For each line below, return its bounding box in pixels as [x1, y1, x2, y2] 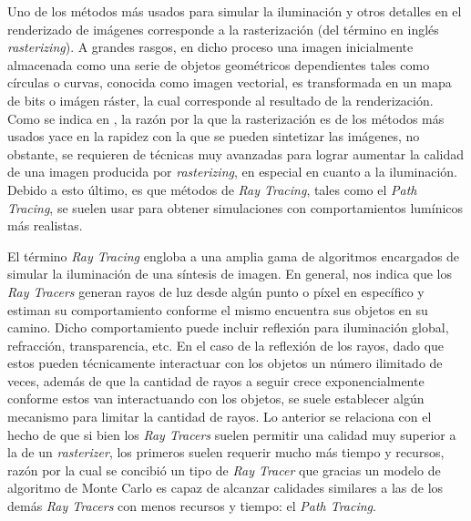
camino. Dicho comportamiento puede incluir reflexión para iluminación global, [7, 318, 449, 337]
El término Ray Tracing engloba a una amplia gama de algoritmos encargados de [7, 246, 460, 265]
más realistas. [7, 216, 83, 235]
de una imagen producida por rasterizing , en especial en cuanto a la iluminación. [7, 162, 458, 181]
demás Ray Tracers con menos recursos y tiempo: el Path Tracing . [7, 496, 376, 516]
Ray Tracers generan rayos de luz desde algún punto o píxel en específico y [7, 281, 425, 301]
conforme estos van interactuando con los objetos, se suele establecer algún [7, 389, 425, 408]
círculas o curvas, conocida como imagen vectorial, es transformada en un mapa [7, 73, 452, 92]
